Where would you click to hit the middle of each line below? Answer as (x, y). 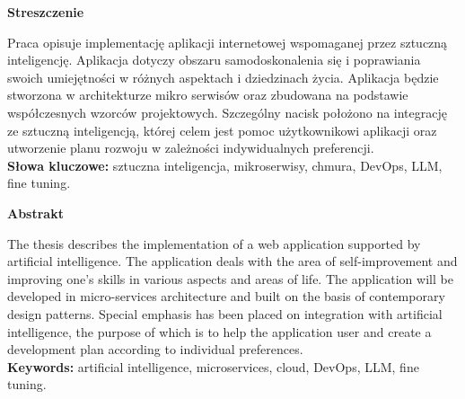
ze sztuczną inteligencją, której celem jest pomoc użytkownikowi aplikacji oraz (222, 130)
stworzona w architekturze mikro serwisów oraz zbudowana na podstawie (208, 95)
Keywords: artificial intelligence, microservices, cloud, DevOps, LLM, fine (213, 366)
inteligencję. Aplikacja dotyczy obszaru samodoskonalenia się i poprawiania (214, 60)
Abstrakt (35, 213)
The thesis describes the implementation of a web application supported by (214, 243)
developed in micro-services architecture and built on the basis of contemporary (226, 296)
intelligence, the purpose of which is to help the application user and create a (219, 331)
